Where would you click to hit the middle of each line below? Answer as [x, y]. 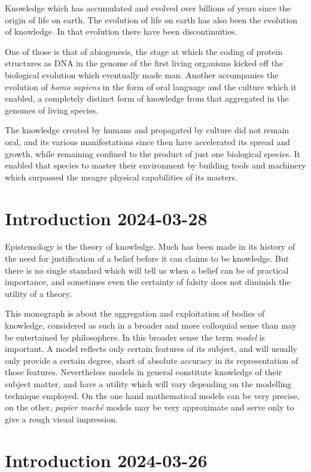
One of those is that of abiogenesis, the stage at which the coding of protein [144, 51]
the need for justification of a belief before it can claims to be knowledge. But [147, 258]
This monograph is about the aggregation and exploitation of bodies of [135, 313]
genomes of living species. [52, 110]
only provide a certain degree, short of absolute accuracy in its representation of [152, 360]
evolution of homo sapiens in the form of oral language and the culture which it [151, 86]
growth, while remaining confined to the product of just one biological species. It [153, 153]
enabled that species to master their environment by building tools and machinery [155, 165]
